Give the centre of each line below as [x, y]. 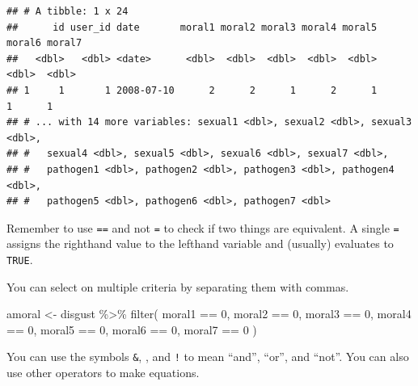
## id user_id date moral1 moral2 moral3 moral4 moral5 [192, 27]
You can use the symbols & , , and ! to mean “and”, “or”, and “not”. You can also [208, 357]
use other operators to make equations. [103, 373]
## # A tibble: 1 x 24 [68, 11]
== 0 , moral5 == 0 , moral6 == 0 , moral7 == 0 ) [132, 329]
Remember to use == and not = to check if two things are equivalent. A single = [203, 227]
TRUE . [20, 259]
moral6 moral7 [44, 43]
